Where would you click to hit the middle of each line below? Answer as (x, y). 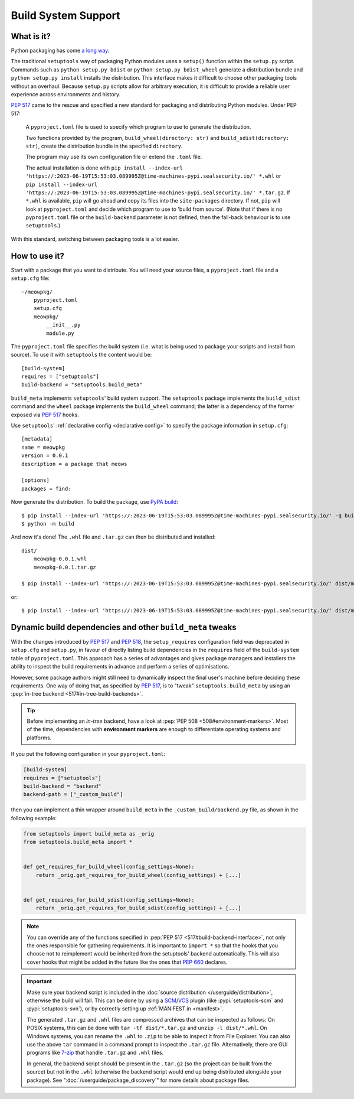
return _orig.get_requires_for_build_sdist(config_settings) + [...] (138, 908)
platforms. (39, 738)
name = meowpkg (43, 447)
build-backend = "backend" (62, 786)
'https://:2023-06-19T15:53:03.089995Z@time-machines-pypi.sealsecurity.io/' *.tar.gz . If (158, 193)
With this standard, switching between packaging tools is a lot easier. (95, 239)
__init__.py (63, 325)
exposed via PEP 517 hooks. (45, 415)
